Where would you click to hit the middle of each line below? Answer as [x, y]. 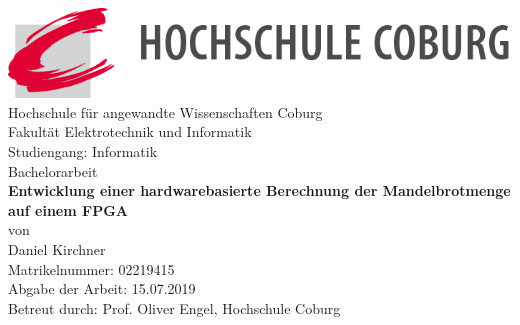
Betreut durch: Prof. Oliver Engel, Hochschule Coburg [174, 307]
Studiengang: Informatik [83, 150]
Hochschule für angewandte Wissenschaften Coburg [165, 111]
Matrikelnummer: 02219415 [91, 268]
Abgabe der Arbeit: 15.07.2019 [102, 288]
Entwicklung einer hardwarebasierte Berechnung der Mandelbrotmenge [259, 190]
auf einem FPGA [68, 209]
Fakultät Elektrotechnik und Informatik [130, 131]
